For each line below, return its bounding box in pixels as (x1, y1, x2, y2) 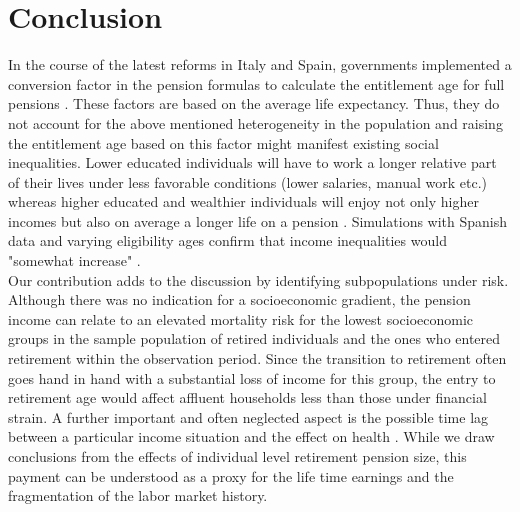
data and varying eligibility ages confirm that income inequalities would (8, 230, 447, 251)
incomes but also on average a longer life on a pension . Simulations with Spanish (8, 210, 508, 231)
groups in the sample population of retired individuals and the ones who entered (8, 328, 501, 349)
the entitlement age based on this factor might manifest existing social (8, 132, 439, 153)
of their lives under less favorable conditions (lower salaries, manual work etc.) (8, 171, 488, 192)
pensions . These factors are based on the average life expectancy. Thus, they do (8, 93, 500, 114)
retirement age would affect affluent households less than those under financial (8, 387, 487, 408)
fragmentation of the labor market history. (8, 485, 268, 506)
